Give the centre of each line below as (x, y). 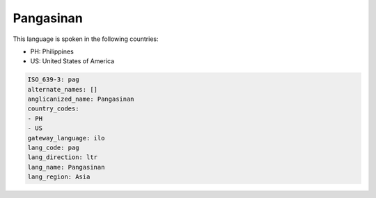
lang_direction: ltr (62, 157)
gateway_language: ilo (66, 138)
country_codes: (53, 109)
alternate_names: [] (62, 89)
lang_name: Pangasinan (66, 167)
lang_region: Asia (59, 177)
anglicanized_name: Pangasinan (81, 99)
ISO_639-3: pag (53, 80)
